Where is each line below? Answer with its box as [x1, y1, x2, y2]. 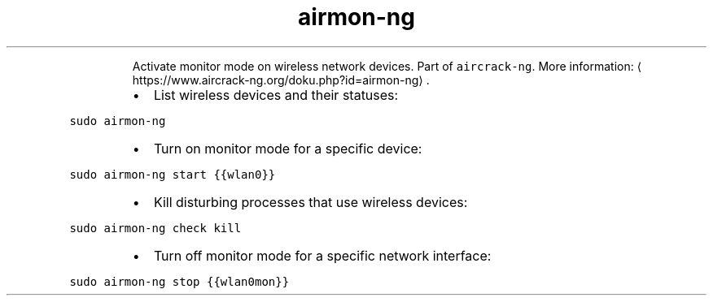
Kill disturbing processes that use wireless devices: [153, 193, 468, 210]
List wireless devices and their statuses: [153, 86, 399, 103]
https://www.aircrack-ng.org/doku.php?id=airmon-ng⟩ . [132, 72, 430, 87]
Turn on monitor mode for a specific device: [153, 140, 422, 157]
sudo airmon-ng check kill [69, 221, 242, 235]
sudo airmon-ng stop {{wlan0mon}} [69, 274, 290, 288]
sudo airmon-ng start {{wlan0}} [69, 167, 276, 181]
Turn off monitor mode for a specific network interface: [153, 247, 492, 264]
